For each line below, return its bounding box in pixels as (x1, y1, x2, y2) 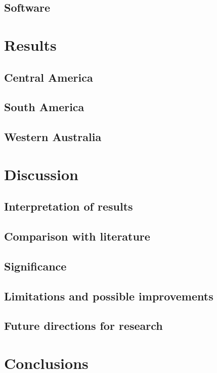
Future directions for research (4, 318, 163, 333)
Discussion (4, 163, 78, 184)
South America (4, 99, 84, 115)
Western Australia (4, 129, 102, 145)
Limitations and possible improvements (4, 288, 213, 303)
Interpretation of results (4, 198, 133, 214)
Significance (4, 258, 67, 274)
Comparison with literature (4, 228, 150, 244)
